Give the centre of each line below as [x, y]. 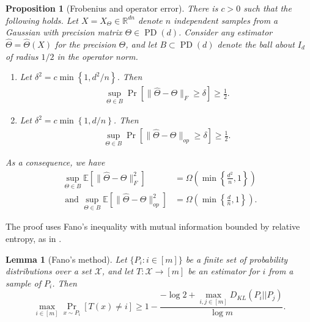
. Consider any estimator [226, 32]
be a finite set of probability [237, 259]
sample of [23, 283]
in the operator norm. [98, 56]
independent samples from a [226, 20]
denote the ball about [256, 44]
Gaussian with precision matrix [64, 32]
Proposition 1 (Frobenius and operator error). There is [112, 8]
